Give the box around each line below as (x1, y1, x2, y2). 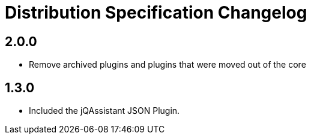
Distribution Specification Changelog (5, 2, 307, 23)
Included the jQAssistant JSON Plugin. (29, 105, 180, 116)
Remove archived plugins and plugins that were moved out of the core (29, 59, 306, 70)
